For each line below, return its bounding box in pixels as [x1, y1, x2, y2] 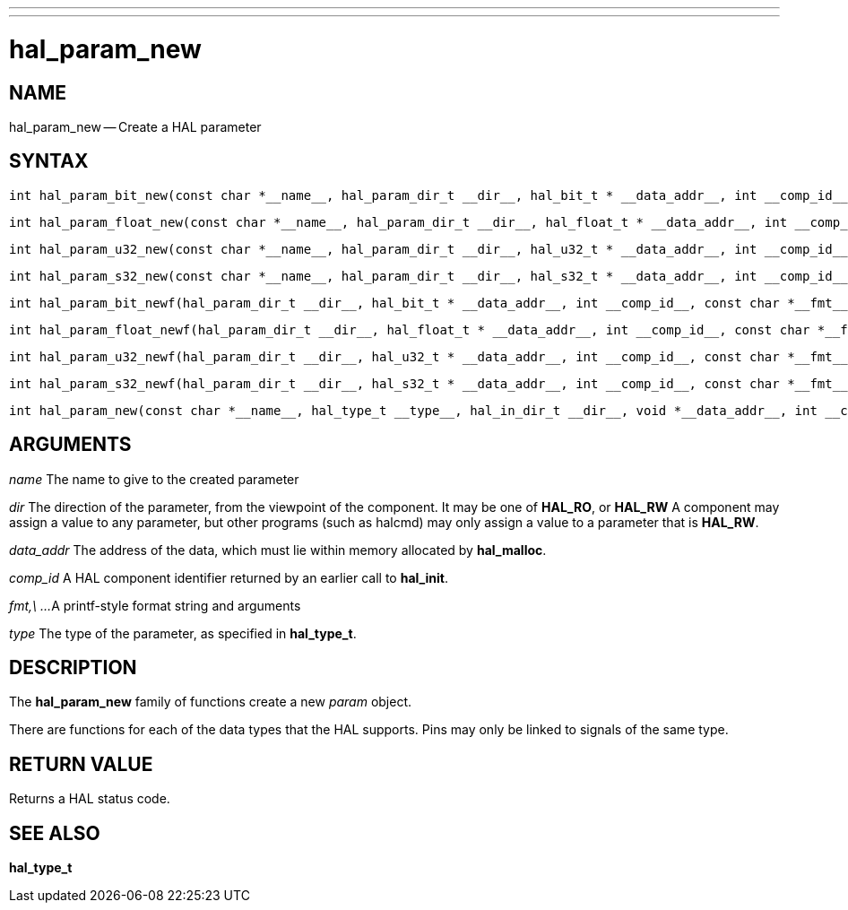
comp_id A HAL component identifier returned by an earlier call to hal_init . [9, 569, 448, 585]
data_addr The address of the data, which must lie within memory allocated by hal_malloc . [9, 542, 547, 558]
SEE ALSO [9, 821, 100, 845]
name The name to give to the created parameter [9, 471, 299, 487]
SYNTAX [9, 150, 89, 173]
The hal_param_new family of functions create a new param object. [9, 694, 412, 710]
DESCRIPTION [9, 656, 137, 680]
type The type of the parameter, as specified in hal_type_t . [9, 625, 357, 641]
